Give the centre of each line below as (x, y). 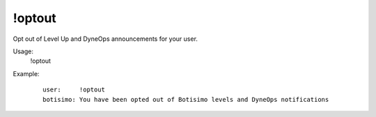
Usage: (23, 51)
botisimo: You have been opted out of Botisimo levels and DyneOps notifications (186, 99)
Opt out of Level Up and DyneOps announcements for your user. (105, 39)
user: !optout (74, 90)
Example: (26, 73)
